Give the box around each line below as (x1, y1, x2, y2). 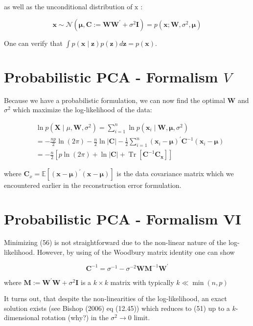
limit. (134, 312, 150, 323)
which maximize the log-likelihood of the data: (13, 104, 152, 115)
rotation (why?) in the (42, 312, 109, 323)
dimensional (4, 312, 40, 323)
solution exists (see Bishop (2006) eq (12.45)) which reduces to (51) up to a (4, 303, 230, 313)
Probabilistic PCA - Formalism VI (4, 209, 241, 229)
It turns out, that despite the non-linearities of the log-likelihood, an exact (4, 293, 227, 304)
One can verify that (4, 38, 63, 48)
